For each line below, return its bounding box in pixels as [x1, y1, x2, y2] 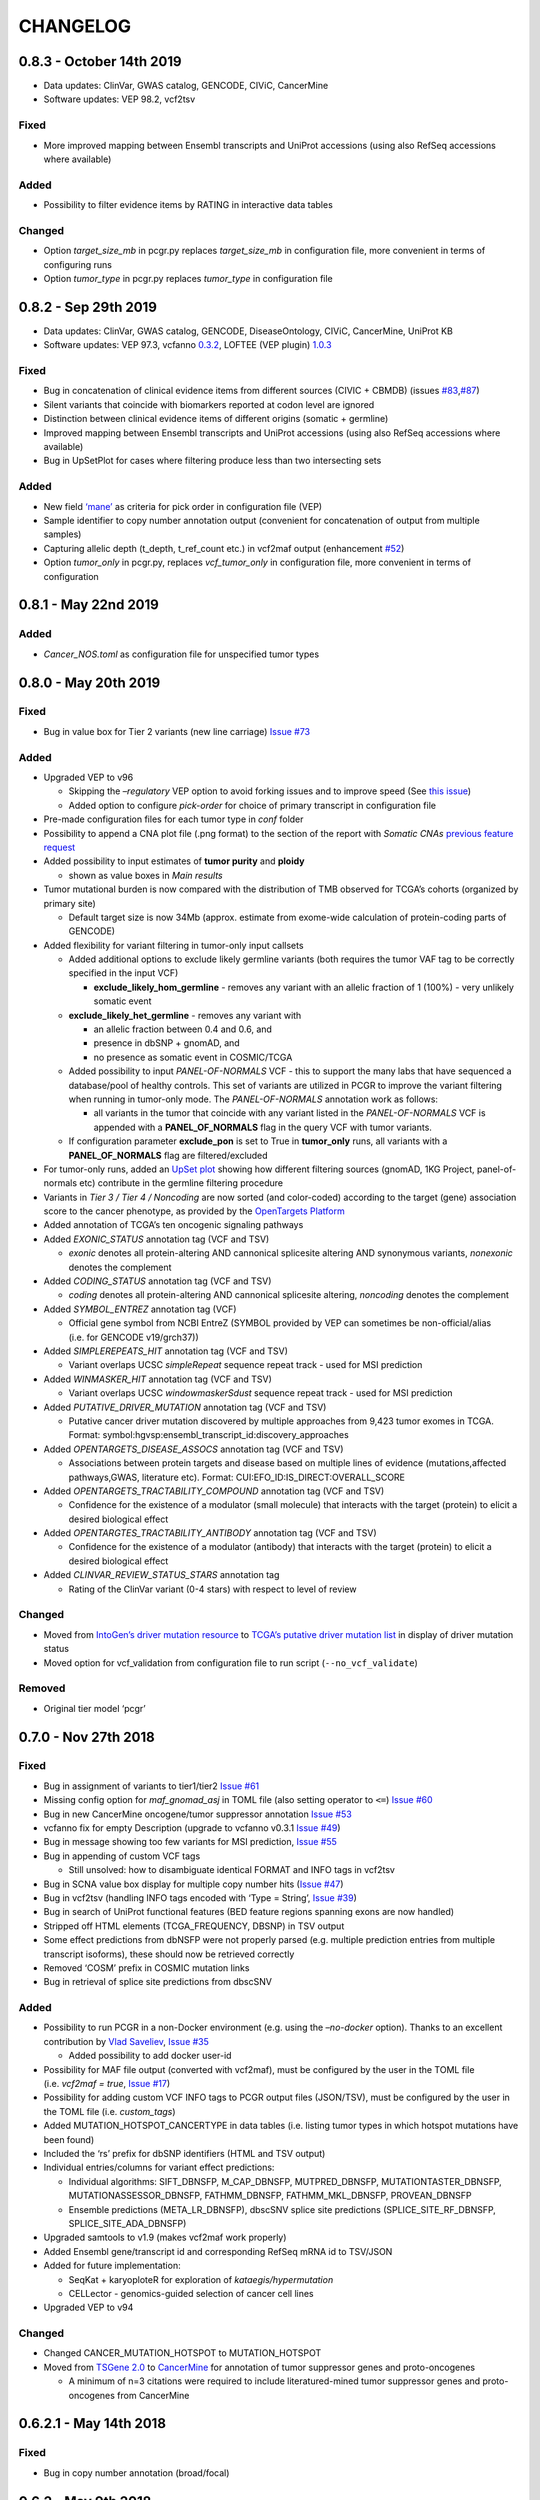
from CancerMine [116, 2389, 190, 2401]
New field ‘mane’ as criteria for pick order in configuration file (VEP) [43, 500, 323, 512]
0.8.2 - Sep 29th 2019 [18, 298, 157, 315]
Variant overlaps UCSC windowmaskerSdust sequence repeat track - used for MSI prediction [68, 1387, 454, 1399]
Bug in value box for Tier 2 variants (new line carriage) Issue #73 [43, 725, 310, 737]
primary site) [43, 897, 97, 909]
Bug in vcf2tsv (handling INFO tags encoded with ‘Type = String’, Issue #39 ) [43, 1891, 357, 1904]
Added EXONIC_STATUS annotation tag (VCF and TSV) [43, 1233, 270, 1245]
